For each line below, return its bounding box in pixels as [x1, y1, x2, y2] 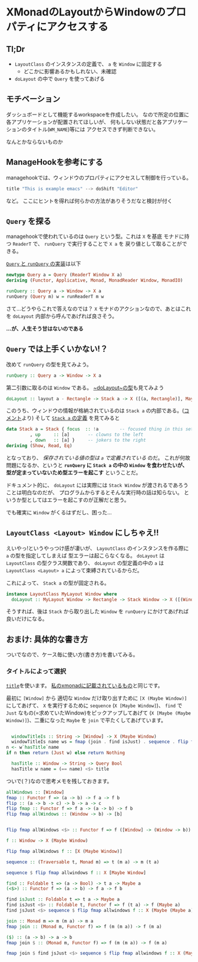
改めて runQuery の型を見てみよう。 [6, 361, 93, 368]
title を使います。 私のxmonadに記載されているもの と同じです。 [6, 681, 163, 689]
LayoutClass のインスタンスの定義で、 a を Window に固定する [14, 60, 163, 67]
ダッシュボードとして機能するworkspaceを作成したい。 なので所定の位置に [6, 110, 190, 118]
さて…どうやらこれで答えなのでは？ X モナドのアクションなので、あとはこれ [6, 305, 192, 312]
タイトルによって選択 [6, 667, 67, 676]
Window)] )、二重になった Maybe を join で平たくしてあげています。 [6, 716, 167, 723]
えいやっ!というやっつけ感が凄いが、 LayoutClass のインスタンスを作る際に [6, 544, 189, 552]
